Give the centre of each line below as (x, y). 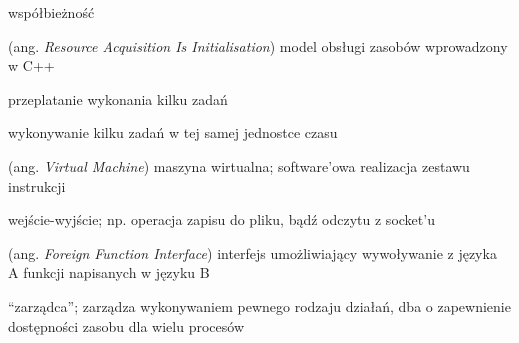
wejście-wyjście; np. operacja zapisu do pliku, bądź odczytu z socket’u (221, 219)
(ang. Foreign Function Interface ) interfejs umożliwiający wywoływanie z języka (252, 252)
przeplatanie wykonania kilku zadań (118, 98)
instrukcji (37, 185)
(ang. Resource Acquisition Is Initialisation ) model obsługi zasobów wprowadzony (258, 45)
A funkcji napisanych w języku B (109, 272)
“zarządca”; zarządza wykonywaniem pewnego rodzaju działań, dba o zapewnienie (259, 305)
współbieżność (51, 12)
